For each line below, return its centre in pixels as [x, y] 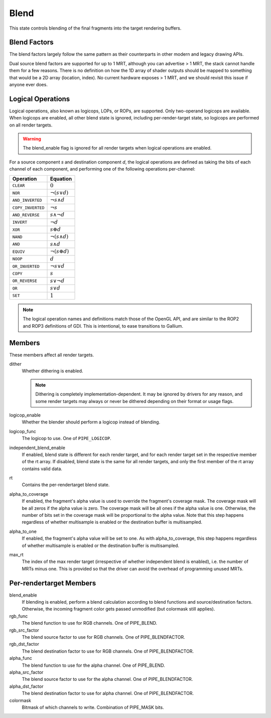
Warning [32, 139]
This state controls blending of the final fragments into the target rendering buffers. [95, 28]
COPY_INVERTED [28, 207]
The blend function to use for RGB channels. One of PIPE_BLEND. [90, 623]
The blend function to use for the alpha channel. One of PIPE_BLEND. [93, 665]
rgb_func [19, 616]
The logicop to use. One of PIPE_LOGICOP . [66, 439]
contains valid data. [42, 469]
